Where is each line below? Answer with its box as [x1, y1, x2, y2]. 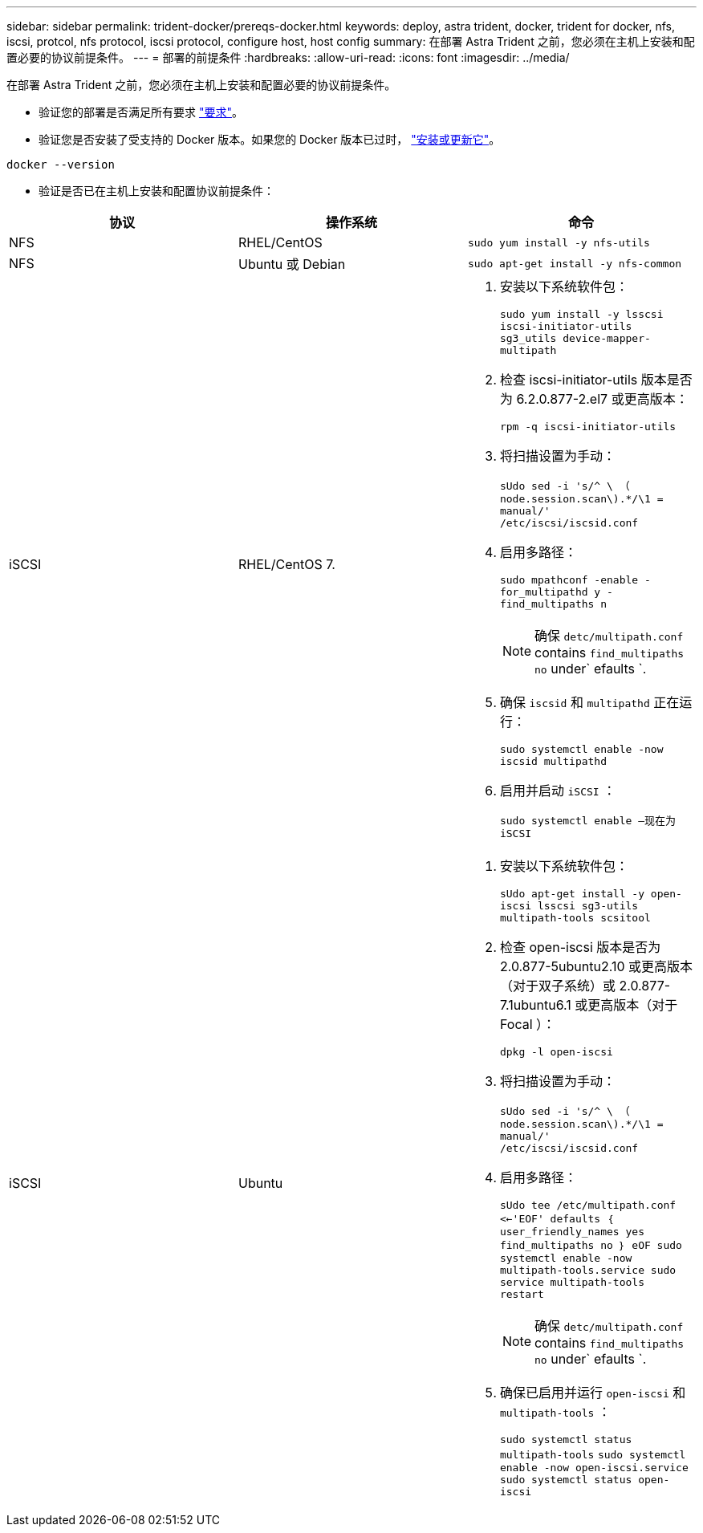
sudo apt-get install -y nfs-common [467, 257, 682, 270]
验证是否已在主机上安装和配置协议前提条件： [39, 184, 274, 197]
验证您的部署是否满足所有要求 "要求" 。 [39, 105, 243, 119]
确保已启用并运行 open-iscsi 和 [499, 1385, 686, 1401]
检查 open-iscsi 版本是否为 [499, 939, 661, 955]
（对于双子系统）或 [499, 978, 616, 994]
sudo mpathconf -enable [499, 574, 639, 586]
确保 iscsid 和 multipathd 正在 [499, 694, 680, 710]
